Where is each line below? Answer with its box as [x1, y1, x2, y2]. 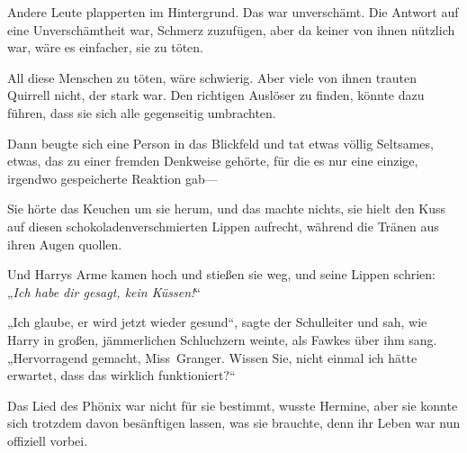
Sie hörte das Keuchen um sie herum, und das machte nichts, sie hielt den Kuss [7, 199, 446, 218]
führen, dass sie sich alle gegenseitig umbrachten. [7, 103, 276, 122]
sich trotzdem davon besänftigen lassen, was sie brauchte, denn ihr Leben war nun [7, 413, 461, 432]
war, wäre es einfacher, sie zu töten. [7, 38, 204, 57]
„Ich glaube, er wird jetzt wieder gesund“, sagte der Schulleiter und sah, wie [7, 313, 427, 331]
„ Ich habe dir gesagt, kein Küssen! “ [7, 282, 201, 301]
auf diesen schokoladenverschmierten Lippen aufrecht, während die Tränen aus [7, 216, 439, 235]
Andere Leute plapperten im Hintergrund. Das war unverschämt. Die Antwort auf [7, 3, 459, 21]
